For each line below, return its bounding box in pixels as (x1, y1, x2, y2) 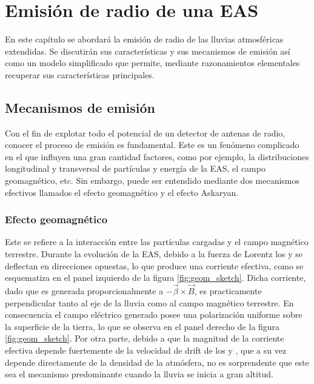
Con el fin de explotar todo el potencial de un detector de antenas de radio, (5, 126, 286, 139)
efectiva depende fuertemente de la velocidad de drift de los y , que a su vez (5, 344, 287, 357)
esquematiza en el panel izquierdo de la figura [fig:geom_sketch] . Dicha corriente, (5, 271, 306, 284)
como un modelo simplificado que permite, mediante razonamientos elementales (5, 56, 300, 69)
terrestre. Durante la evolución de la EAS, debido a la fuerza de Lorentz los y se (5, 248, 303, 260)
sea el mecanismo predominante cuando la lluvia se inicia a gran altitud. (5, 368, 273, 380)
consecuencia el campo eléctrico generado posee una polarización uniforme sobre (5, 308, 302, 321)
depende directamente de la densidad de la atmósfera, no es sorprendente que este (5, 355, 309, 368)
